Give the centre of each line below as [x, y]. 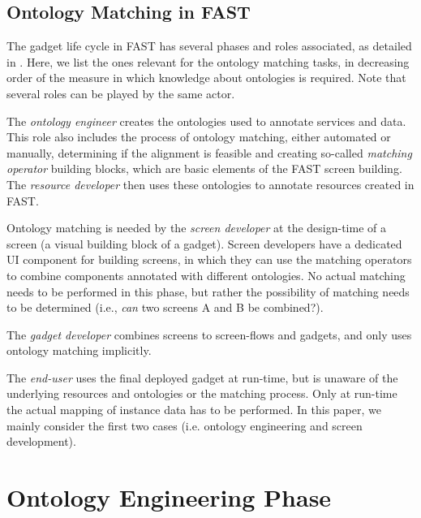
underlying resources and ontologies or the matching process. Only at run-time [202, 393]
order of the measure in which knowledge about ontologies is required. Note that [206, 78]
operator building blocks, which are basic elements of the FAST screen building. [204, 168]
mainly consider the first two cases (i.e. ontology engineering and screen [185, 425]
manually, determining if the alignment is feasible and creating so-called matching [209, 152]
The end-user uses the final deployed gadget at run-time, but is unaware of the [202, 377]
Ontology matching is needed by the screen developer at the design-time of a [196, 228]
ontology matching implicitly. [79, 350]
